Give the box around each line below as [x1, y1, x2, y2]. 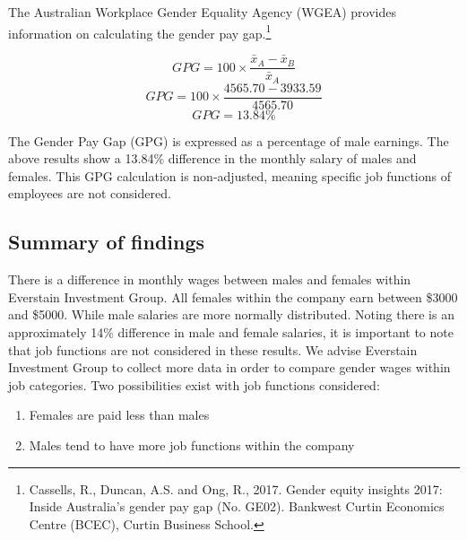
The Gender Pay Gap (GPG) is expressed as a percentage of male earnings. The [8, 131, 449, 150]
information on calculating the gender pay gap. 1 [8, 21, 272, 42]
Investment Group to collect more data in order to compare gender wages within [8, 358, 451, 377]
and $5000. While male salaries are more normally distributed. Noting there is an [8, 305, 454, 324]
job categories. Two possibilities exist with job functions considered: [8, 375, 380, 394]
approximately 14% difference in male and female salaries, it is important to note [8, 323, 454, 341]
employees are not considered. [8, 184, 171, 203]
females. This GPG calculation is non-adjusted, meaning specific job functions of [8, 166, 451, 185]
